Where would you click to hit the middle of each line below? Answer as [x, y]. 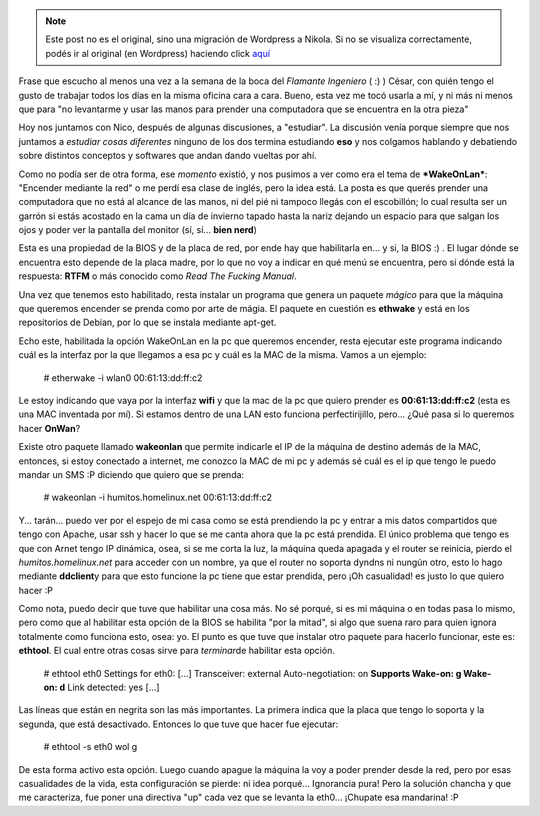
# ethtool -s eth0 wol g [90, 747]
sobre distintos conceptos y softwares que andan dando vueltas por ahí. [167, 156]
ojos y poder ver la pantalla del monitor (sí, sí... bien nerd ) [137, 230]
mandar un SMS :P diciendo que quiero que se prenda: [131, 474]
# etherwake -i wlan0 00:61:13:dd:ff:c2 [123, 377]
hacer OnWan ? [49, 428]
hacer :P [36, 590]
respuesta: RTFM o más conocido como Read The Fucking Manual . [157, 276]
